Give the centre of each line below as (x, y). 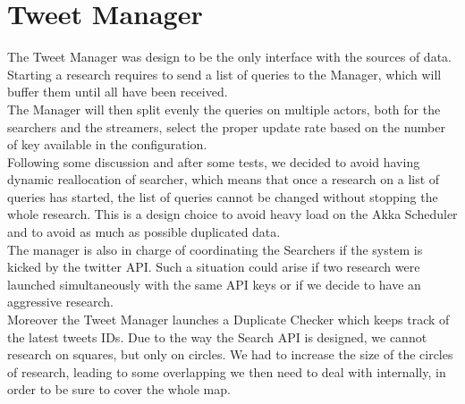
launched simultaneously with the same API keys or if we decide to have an (214, 284)
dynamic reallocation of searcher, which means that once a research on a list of (224, 179)
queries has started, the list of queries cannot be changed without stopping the (223, 196)
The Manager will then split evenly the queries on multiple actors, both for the (224, 109)
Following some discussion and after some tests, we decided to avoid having (214, 161)
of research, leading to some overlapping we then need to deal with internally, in (227, 371)
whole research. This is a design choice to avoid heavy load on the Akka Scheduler (232, 214)
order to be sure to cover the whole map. (119, 389)
